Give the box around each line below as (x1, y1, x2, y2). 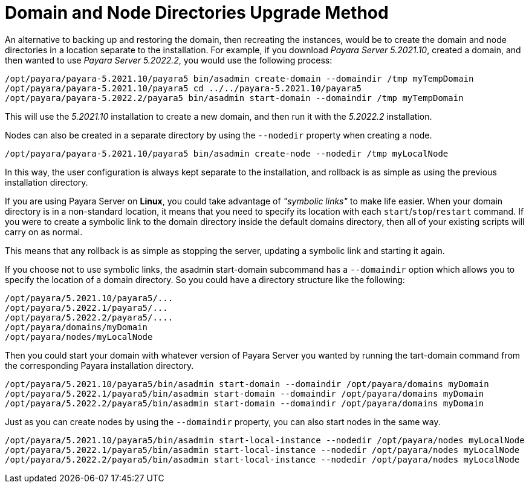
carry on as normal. (5, 226, 83, 237)
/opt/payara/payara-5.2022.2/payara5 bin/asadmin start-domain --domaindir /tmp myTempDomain (5, 93, 464, 103)
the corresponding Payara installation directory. (5, 360, 194, 371)
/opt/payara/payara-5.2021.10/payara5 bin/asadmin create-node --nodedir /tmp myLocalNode (5, 148, 449, 158)
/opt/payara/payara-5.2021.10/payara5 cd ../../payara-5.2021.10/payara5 (5, 83, 362, 93)
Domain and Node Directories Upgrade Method (5, 2, 389, 23)
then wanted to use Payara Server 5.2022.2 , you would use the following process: (5, 54, 333, 65)
